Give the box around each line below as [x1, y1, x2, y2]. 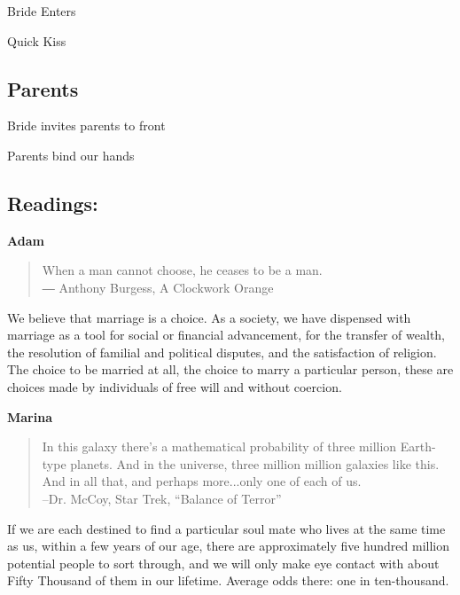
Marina [7, 407, 52, 426]
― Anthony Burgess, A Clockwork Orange [42, 278, 274, 296]
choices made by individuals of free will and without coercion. [7, 377, 342, 395]
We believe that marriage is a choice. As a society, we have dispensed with [7, 308, 411, 326]
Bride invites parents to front [7, 116, 166, 135]
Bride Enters [7, 2, 76, 20]
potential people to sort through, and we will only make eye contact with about [7, 553, 440, 572]
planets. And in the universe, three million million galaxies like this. [70, 454, 440, 473]
